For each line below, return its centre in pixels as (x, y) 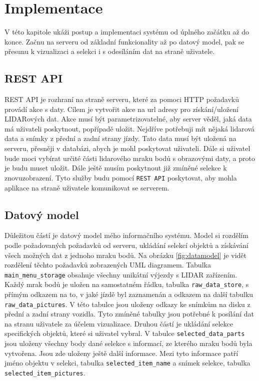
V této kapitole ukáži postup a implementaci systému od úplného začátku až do (127, 32)
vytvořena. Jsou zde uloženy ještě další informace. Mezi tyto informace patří (121, 353)
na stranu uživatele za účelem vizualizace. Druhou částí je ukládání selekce (119, 323)
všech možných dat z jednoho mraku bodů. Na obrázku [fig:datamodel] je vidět (125, 255)
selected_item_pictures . (45, 372)
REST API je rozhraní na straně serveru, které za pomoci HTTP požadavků (122, 99)
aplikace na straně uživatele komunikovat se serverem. (87, 187)
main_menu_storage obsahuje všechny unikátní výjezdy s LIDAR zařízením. (121, 274)
